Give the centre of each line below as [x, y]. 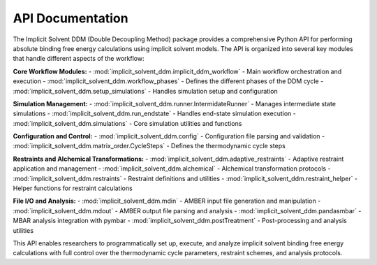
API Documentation [71, 18]
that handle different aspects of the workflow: [79, 59]
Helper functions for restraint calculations [73, 188]
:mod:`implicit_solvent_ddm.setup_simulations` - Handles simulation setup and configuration [146, 91]
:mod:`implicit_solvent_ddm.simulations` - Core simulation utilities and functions [127, 123]
